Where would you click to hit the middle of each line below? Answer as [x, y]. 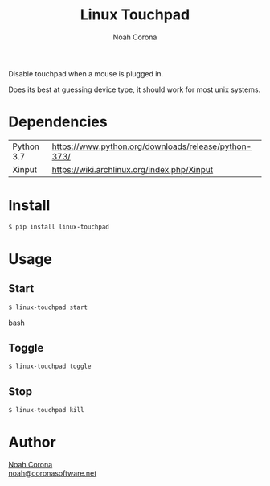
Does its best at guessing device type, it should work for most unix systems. [135, 89]
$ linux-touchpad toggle [50, 367]
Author [32, 442]
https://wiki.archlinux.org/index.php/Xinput [133, 169]
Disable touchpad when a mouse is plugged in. [86, 73]
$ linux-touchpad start [48, 307]
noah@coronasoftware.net [53, 473]
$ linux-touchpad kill [46, 410]
